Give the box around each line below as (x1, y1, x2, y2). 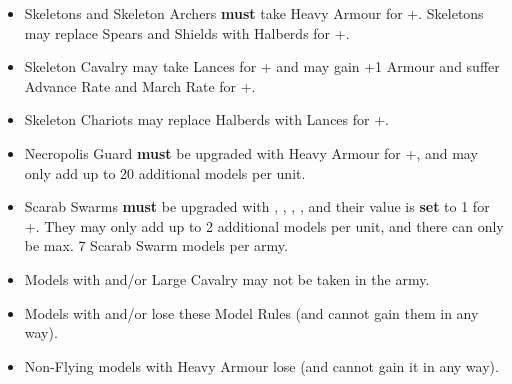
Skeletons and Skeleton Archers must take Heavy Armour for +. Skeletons (24, 3, 484, 23)
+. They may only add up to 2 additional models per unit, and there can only (24, 215, 504, 236)
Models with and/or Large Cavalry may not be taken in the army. (24, 268, 430, 289)
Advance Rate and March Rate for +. (24, 75, 256, 96)
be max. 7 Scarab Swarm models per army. (24, 235, 288, 256)
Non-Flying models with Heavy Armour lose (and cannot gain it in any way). (24, 355, 499, 376)
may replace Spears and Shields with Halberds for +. (24, 22, 350, 43)
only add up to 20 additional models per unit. (24, 162, 306, 183)
